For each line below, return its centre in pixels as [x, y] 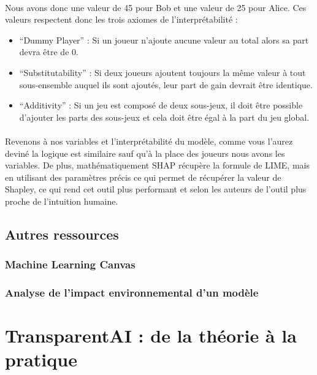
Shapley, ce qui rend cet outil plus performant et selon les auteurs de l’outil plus [156, 189]
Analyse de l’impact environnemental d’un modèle [132, 293]
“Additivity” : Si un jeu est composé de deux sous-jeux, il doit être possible [161, 105]
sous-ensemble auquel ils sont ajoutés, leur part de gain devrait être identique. [166, 84]
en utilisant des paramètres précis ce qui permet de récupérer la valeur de [143, 177]
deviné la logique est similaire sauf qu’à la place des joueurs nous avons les [145, 153]
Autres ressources [62, 234]
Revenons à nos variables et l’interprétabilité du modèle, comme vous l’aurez [149, 141]
